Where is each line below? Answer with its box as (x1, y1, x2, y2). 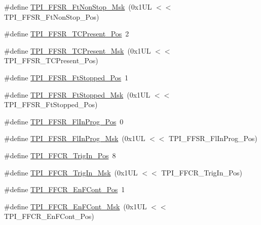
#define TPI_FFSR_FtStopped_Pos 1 (4, 72, 129, 82)
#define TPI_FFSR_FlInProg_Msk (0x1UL (4, 133, 145, 144)
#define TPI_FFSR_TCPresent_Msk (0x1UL (4, 45, 151, 56)
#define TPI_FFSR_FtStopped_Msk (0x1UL (4, 89, 151, 100)
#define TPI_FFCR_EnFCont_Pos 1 (4, 184, 125, 195)
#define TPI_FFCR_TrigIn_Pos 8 (4, 150, 116, 160)
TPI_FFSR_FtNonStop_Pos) (4, 11, 99, 22)
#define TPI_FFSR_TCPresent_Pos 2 (4, 28, 129, 39)
